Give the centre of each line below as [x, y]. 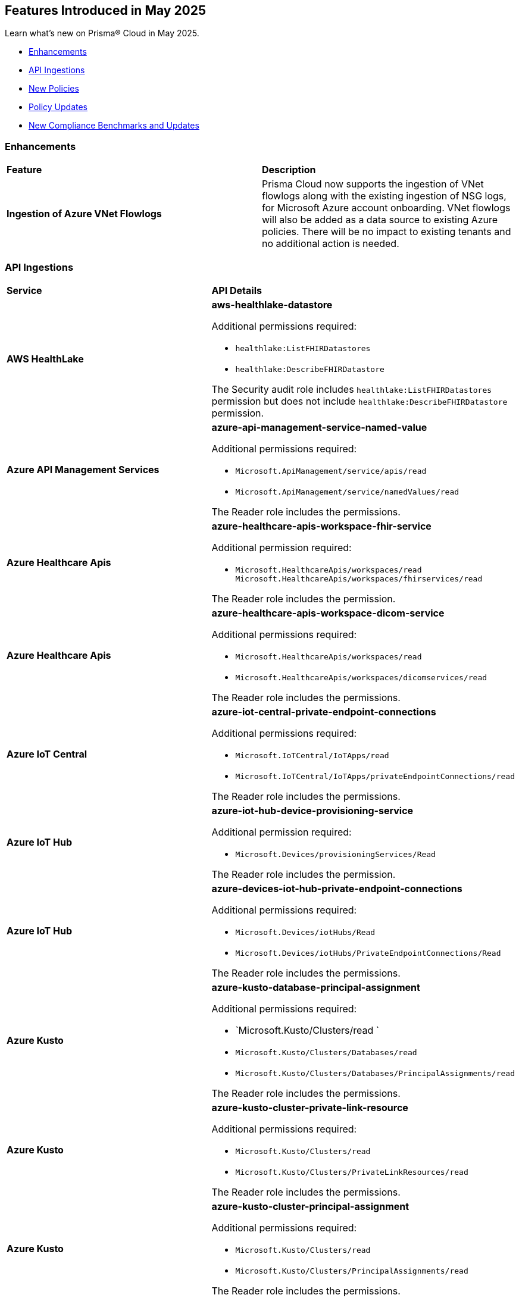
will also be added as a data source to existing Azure [380, 220]
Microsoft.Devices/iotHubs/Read [305, 932]
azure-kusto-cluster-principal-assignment [310, 1206]
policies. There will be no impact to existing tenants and [387, 232]
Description [289, 170]
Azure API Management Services [83, 469]
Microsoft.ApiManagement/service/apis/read [331, 471]
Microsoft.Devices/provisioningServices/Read [335, 854]
